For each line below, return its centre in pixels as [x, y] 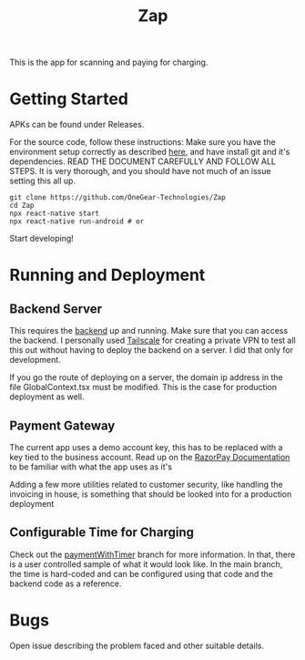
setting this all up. [42, 181]
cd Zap [22, 206]
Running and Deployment [107, 275]
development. [35, 360]
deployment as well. [47, 397]
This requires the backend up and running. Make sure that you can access [149, 331]
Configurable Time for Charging [102, 533]
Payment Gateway [62, 425]
